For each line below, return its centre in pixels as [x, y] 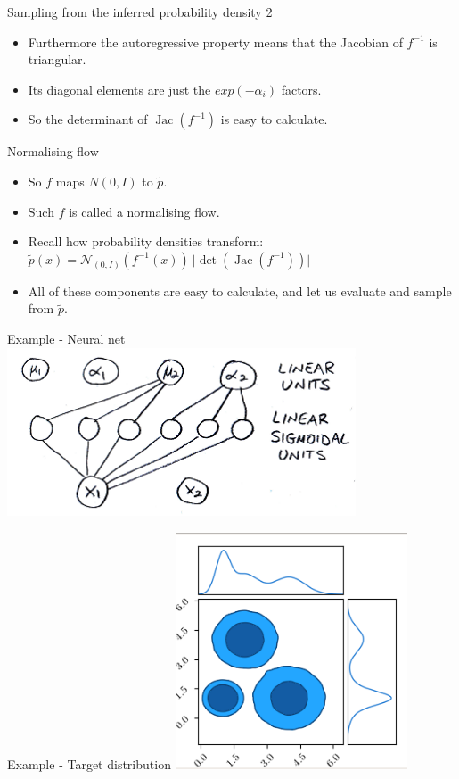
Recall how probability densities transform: [146, 241]
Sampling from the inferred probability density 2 [140, 12]
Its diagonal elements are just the [119, 89]
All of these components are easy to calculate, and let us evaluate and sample [240, 290]
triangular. [57, 59]
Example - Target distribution [89, 763]
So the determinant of [88, 119]
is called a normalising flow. [144, 211]
